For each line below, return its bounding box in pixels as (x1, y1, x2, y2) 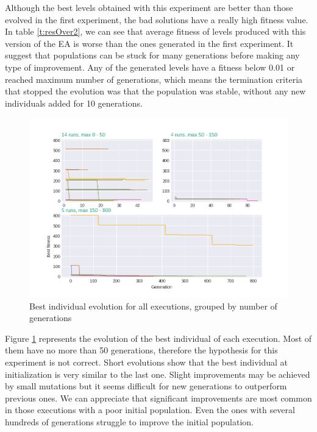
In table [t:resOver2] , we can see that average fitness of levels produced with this (5, 25, 306, 38)
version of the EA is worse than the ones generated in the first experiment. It (5, 37, 294, 49)
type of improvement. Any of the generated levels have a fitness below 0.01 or (5, 60, 295, 73)
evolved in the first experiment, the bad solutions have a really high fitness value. (5, 13, 308, 26)
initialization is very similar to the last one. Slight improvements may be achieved (5, 367, 310, 380)
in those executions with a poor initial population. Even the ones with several (5, 403, 295, 416)
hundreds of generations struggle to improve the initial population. (5, 415, 254, 428)
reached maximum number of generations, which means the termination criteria (5, 73, 303, 85)
